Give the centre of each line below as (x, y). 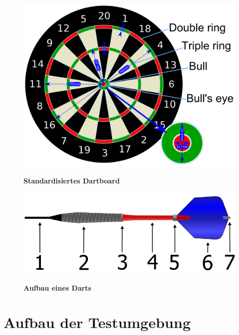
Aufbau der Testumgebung (97, 322)
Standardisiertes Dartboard (72, 180)
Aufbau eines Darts (57, 287)
